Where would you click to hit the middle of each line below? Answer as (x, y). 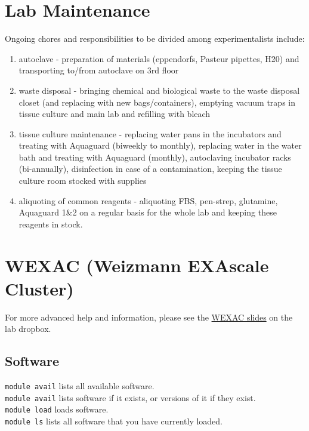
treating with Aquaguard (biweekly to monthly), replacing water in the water (160, 145)
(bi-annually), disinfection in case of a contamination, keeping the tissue (150, 169)
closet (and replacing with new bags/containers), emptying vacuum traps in (157, 102)
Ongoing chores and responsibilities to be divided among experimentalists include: (155, 39)
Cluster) (39, 288)
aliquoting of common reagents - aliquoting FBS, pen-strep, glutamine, (148, 200)
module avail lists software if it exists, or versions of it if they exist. (130, 397)
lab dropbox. (28, 329)
